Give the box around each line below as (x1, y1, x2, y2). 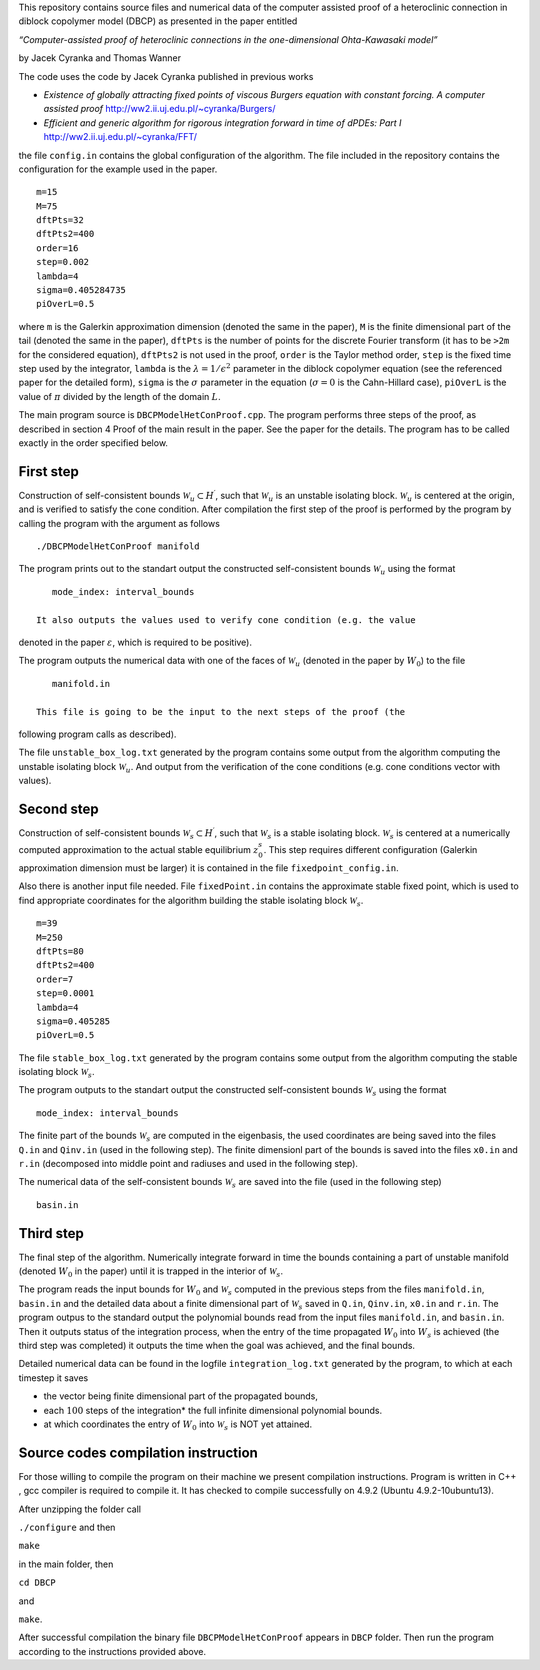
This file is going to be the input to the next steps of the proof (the (36, 706, 406, 717)
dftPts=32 (36, 215, 84, 226)
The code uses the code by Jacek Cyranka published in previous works (18, 70, 314, 82)
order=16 (36, 242, 79, 254)
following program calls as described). (18, 728, 177, 740)
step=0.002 (36, 256, 90, 268)
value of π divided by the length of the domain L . (18, 390, 221, 402)
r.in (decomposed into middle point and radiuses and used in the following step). (18, 1158, 359, 1170)
